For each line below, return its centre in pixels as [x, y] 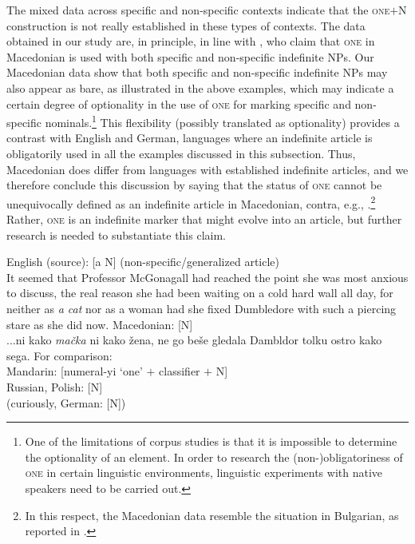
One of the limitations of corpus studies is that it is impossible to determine [211, 441]
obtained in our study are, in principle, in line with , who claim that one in [191, 41]
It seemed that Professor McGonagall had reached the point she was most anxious [207, 277]
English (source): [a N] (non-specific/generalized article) [143, 262]
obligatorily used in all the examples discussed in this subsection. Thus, [181, 153]
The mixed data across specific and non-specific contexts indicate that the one [198, 10]
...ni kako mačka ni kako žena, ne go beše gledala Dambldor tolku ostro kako [194, 340]
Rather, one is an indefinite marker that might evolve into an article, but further [204, 219]
